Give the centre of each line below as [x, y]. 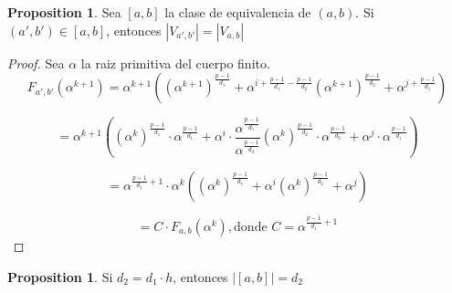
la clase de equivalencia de [238, 12]
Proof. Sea [36, 63]
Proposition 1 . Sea [64, 12]
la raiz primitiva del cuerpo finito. [175, 63]
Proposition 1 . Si [60, 276]
